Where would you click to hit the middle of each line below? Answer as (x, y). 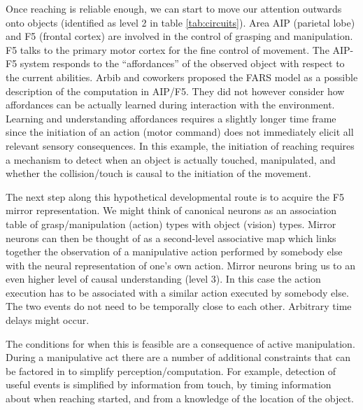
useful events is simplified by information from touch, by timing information (169, 384)
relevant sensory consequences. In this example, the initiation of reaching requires (180, 145)
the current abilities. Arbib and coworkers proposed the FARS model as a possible (182, 77)
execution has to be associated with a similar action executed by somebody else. (177, 292)
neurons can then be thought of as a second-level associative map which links (171, 238)
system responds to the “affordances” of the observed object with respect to (182, 63)
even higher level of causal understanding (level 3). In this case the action (163, 279)
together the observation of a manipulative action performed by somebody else (174, 252)
